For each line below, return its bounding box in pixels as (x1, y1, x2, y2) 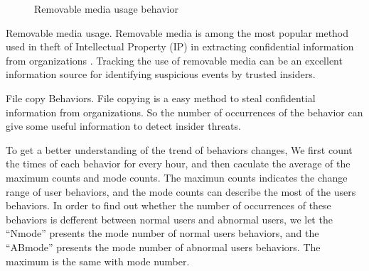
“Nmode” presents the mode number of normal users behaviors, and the (6, 226, 319, 240)
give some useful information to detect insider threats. (6, 118, 241, 133)
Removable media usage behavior (34, 1, 178, 16)
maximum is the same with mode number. (6, 253, 190, 268)
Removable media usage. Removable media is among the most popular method (6, 25, 349, 40)
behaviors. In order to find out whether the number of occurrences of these (6, 198, 331, 213)
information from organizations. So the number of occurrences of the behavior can (6, 104, 363, 119)
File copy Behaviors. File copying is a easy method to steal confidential (6, 90, 316, 105)
